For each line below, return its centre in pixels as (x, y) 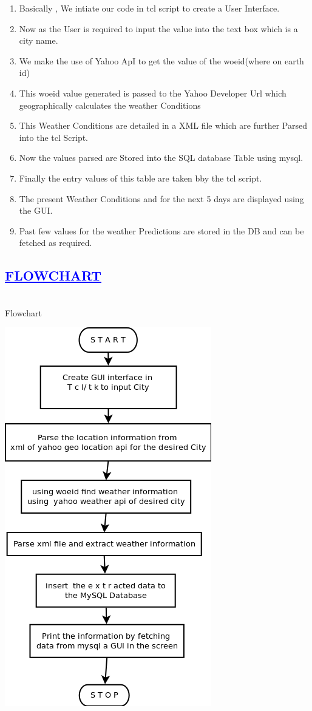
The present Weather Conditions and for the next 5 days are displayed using (161, 198)
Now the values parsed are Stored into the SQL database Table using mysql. (161, 158)
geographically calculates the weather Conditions (110, 105)
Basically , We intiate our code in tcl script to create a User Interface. (149, 8)
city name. (39, 40)
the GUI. (36, 210)
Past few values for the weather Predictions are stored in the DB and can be (161, 230)
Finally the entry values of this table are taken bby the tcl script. (141, 178)
